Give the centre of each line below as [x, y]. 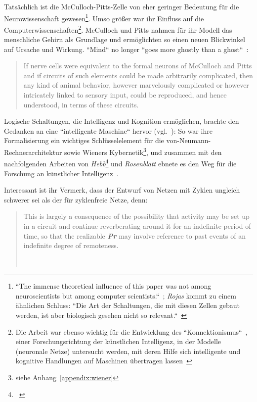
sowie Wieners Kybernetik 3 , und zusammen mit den [143, 151]
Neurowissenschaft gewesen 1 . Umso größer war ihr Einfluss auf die [104, 17]
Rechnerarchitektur [33, 152]
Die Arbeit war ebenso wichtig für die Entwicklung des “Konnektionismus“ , [131, 331]
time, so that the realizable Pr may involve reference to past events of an [135, 235]
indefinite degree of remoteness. [71, 245]
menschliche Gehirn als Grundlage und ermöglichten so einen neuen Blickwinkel [125, 39]
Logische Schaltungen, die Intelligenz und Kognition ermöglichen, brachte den [122, 121]
